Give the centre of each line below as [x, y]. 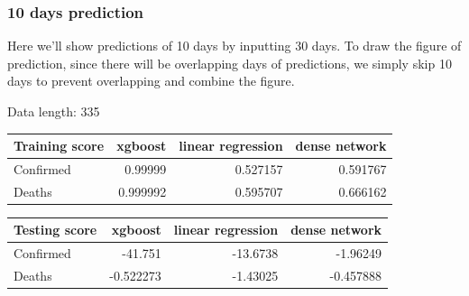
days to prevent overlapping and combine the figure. [151, 81]
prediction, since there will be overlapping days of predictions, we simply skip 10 [230, 63]
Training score [59, 146]
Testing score [55, 230]
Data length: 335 [54, 111]
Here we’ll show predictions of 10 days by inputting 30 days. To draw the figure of [234, 46]
